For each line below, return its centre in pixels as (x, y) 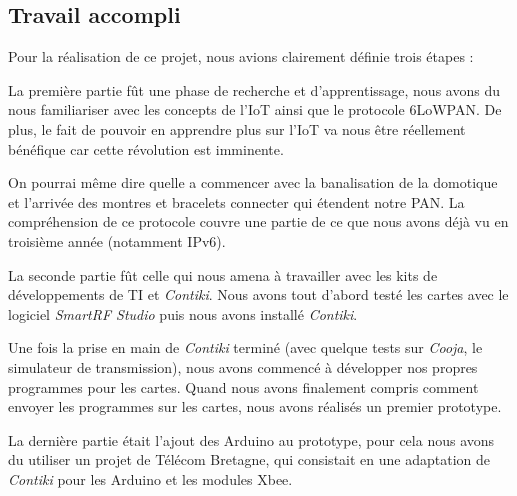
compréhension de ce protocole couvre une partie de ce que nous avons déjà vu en (258, 221)
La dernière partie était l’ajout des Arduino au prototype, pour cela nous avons (251, 439)
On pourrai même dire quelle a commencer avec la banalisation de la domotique (253, 182)
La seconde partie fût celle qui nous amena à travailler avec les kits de (223, 274)
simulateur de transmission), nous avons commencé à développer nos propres (243, 366)
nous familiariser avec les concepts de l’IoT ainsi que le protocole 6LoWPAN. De (255, 109)
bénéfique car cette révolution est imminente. (146, 148)
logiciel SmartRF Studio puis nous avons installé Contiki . (183, 313)
